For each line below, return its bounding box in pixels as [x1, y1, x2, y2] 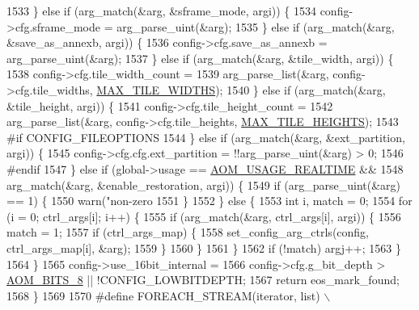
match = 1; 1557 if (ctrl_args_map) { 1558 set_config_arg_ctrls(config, [6, 224, 370, 241]
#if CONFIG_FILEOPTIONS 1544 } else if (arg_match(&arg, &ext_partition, [6, 128, 405, 145]
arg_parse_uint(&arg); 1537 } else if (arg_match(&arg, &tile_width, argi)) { [6, 49, 394, 66]
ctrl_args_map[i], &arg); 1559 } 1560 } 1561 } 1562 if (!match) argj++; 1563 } [6, 239, 401, 256]
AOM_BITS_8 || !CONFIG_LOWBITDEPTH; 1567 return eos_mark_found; [6, 271, 400, 288]
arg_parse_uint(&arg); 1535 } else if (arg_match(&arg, [116, 18, 395, 35]
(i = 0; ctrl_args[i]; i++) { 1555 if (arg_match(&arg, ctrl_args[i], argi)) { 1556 [6, 207, 401, 224]
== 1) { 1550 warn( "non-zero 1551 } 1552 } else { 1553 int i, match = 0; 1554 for [6, 192, 413, 209]
